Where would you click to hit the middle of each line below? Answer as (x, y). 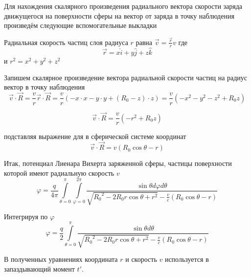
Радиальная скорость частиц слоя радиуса (66, 42)
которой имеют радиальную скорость (59, 173)
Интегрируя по (26, 217)
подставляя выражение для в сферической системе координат (95, 136)
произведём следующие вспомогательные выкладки (80, 25)
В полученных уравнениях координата (61, 259)
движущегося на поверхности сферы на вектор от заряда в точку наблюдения (119, 15)
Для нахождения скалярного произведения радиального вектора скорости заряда (123, 6)
